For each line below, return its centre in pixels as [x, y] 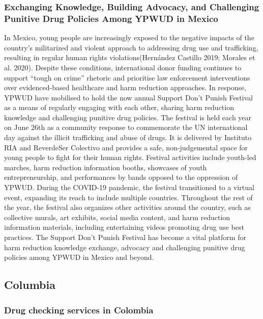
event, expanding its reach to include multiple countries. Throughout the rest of [128, 197]
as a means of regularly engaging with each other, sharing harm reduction [119, 107]
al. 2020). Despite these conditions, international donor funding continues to [123, 67]
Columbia [30, 285]
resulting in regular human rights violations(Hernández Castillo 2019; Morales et [130, 57]
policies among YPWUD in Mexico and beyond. [79, 257]
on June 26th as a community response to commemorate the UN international [126, 127]
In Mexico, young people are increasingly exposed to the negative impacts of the [129, 37]
